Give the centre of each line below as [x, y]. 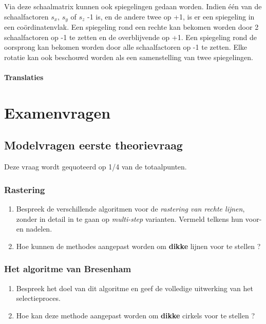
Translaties [24, 77]
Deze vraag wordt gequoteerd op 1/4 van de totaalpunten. [96, 167]
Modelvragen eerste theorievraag [93, 145]
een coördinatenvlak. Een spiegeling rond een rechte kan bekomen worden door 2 [131, 27]
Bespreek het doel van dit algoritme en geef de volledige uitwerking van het [135, 288]
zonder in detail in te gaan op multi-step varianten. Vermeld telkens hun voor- [139, 218]
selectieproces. [38, 298]
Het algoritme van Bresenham [68, 269]
